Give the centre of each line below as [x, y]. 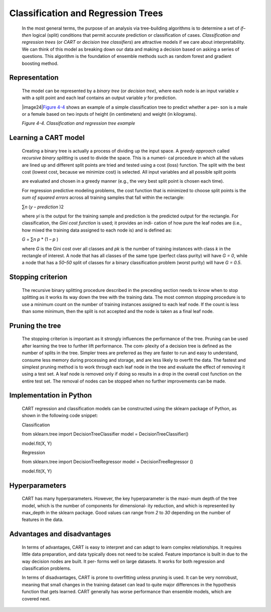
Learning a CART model [47, 138]
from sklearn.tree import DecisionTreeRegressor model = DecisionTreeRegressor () [107, 462]
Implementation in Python [51, 395]
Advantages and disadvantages [60, 534]
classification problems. [46, 568]
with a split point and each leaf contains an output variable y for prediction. [99, 98]
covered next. [36, 598]
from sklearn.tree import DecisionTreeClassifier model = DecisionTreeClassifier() [105, 434]
